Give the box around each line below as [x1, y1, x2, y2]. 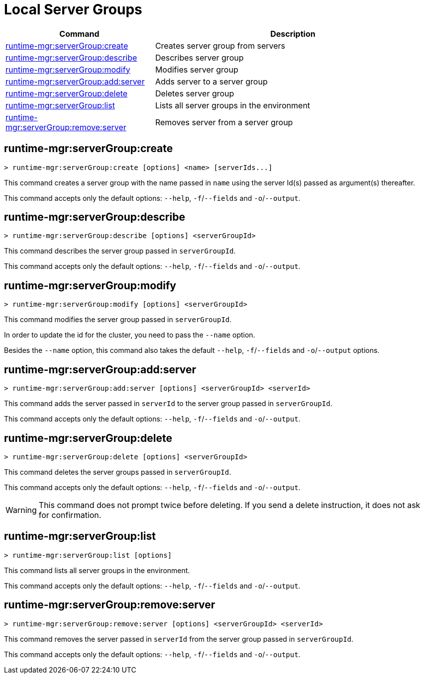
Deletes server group [155, 88, 234, 98]
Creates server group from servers [155, 40, 285, 51]
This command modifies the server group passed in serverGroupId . [4, 315, 232, 324]
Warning [5, 505, 37, 515]
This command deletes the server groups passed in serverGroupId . [4, 467, 231, 476]
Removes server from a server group [155, 117, 293, 127]
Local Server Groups [4, 1, 142, 18]
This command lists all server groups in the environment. [4, 566, 190, 575]
